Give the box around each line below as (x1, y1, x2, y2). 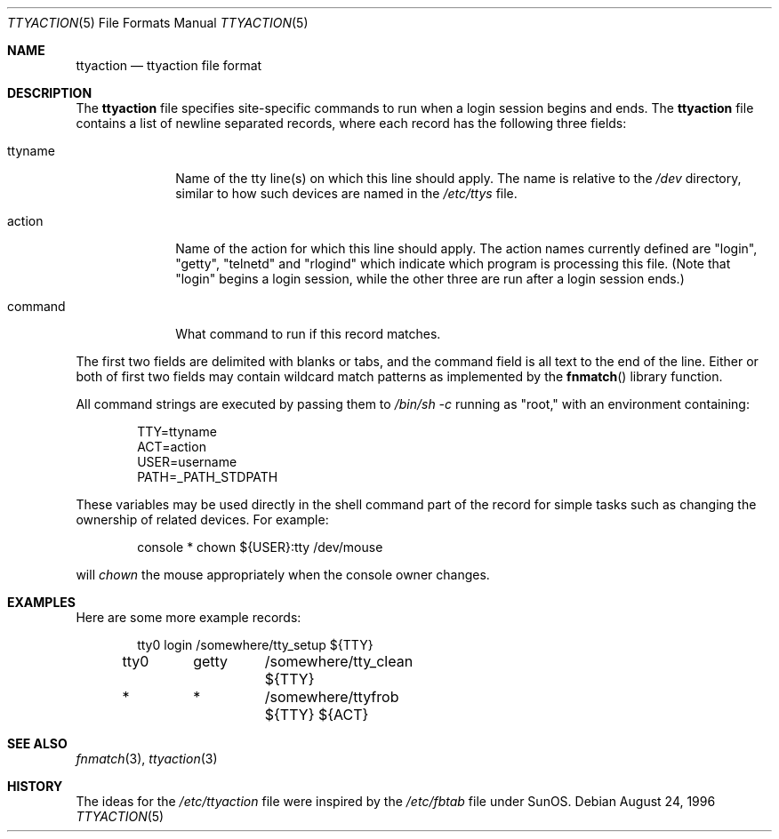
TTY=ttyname (137, 424, 217, 439)
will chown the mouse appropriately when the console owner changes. (76, 567, 490, 582)
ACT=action (137, 439, 206, 454)
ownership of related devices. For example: (76, 512, 329, 527)
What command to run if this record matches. (175, 326, 441, 341)
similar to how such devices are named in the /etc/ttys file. (175, 186, 518, 201)
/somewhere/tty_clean (264, 652, 414, 670)
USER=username (137, 454, 237, 469)
